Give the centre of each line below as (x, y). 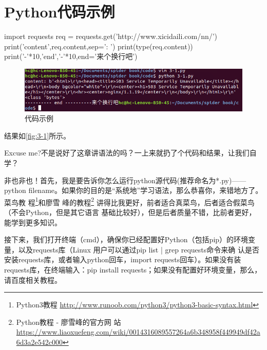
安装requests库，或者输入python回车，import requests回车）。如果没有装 (123, 259)
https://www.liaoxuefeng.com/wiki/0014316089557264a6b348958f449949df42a (138, 332)
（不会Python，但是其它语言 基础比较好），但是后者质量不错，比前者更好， (130, 212)
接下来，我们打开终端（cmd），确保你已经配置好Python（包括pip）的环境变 (130, 239)
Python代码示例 (60, 12)
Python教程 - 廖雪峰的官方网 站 (69, 322)
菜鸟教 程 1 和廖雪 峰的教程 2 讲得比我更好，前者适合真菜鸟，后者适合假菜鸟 (129, 201)
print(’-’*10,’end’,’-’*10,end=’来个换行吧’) (71, 56)
